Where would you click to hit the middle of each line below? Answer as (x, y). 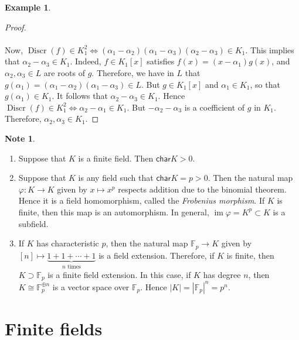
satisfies (161, 61)
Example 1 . (28, 7)
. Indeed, (86, 61)
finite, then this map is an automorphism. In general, (114, 212)
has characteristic (68, 243)
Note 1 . (20, 138)
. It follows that (80, 96)
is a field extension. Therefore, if (157, 255)
